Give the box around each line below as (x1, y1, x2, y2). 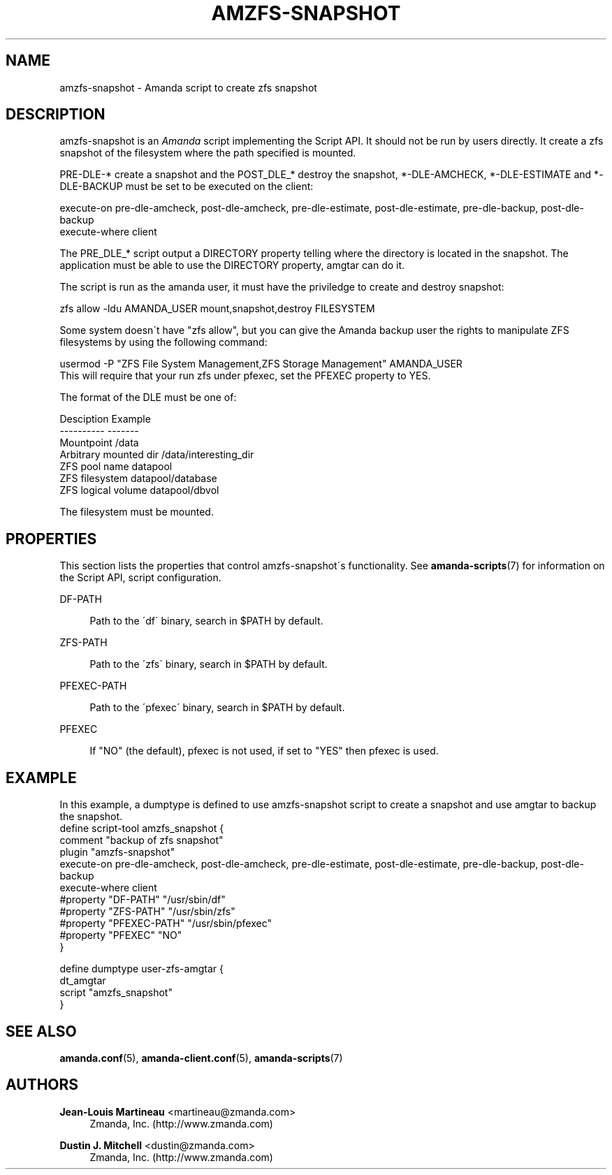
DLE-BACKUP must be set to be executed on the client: (59, 180, 314, 193)
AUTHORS (6, 1076, 79, 1094)
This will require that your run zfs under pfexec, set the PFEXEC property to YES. (59, 370, 431, 382)
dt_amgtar (59, 975, 106, 987)
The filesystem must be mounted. (59, 506, 214, 518)
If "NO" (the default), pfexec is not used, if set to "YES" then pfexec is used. (89, 745, 439, 757)
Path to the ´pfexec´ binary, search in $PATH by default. (89, 701, 345, 714)
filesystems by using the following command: (59, 336, 268, 349)
